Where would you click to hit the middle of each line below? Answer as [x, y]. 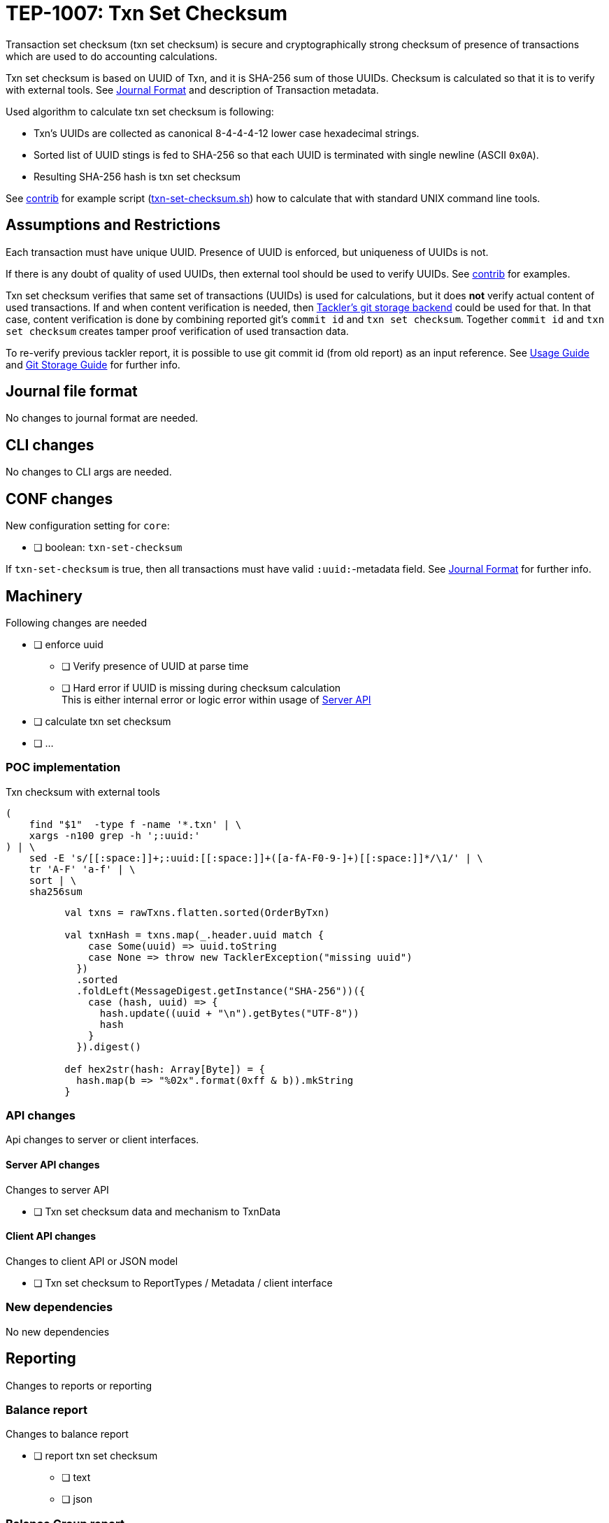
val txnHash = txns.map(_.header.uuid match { [194, 935]
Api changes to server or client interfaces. [102, 1140]
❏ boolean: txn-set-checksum [108, 548]
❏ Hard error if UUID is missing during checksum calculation [201, 687]
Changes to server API [57, 1189]
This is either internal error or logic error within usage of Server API [216, 699]
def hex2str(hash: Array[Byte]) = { [165, 1069]
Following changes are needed [77, 622]
